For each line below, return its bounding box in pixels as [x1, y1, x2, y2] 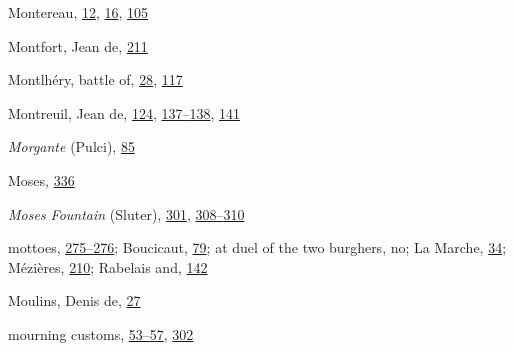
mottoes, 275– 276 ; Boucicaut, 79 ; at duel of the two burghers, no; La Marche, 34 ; [8, 237, 507, 258]
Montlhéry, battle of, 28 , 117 [8, 69, 183, 90]
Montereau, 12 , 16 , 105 [8, 2, 149, 22]
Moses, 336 [8, 169, 75, 190]
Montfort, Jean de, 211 [8, 35, 148, 56]
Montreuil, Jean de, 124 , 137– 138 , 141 [8, 102, 241, 123]
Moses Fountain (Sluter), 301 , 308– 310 [8, 203, 245, 224]
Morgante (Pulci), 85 [8, 136, 135, 157]
